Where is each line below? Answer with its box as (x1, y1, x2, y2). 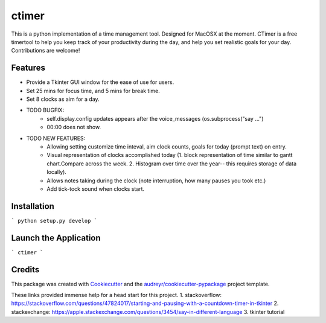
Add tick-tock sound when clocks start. (46, 185, 145, 193)
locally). (46, 168, 66, 176)
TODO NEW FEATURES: (26, 135, 86, 142)
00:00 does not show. (46, 124, 101, 131)
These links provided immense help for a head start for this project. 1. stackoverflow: (11, 292, 222, 299)
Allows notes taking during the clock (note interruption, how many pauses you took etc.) (46, 177, 266, 184)
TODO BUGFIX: (26, 106, 65, 114)
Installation (11, 201, 54, 211)
